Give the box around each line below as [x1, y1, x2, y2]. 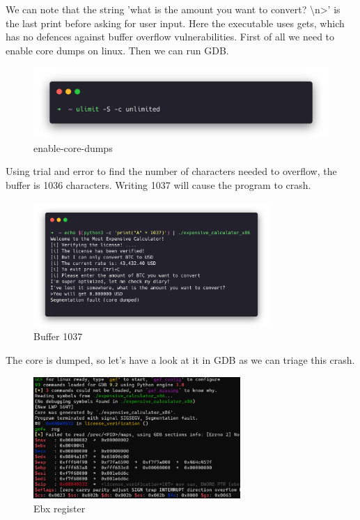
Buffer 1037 [33, 329, 83, 344]
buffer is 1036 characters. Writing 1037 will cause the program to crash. [6, 178, 311, 192]
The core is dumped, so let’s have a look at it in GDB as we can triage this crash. [6, 352, 355, 367]
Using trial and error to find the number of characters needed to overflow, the [6, 164, 337, 178]
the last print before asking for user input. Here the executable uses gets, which [6, 15, 345, 30]
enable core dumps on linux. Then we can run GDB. [6, 43, 229, 57]
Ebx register [33, 500, 86, 515]
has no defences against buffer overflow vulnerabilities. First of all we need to [6, 29, 335, 44]
